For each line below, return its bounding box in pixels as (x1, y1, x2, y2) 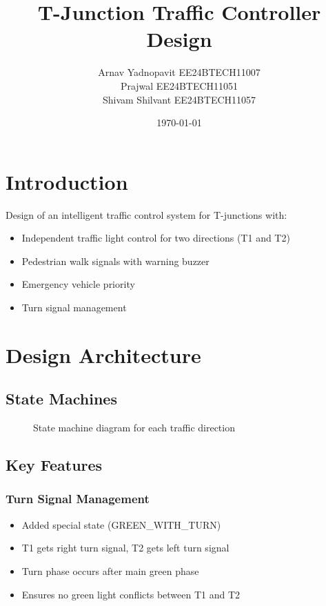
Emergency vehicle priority (21, 277, 135, 291)
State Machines (6, 388, 117, 409)
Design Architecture (6, 340, 201, 369)
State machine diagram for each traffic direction (33, 420, 235, 435)
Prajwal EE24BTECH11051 (120, 78, 238, 92)
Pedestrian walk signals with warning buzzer (21, 253, 210, 268)
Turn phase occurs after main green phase (21, 563, 199, 578)
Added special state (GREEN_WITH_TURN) (21, 517, 221, 531)
